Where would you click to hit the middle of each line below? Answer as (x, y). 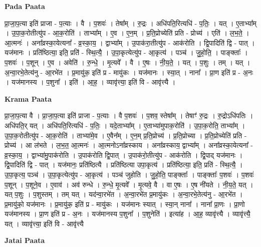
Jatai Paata (25, 240)
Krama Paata (28, 98)
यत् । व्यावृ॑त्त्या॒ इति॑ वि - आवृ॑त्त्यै (44, 223)
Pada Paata (25, 6)
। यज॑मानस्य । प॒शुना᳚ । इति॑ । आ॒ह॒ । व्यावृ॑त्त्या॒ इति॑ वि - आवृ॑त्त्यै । (90, 82)
